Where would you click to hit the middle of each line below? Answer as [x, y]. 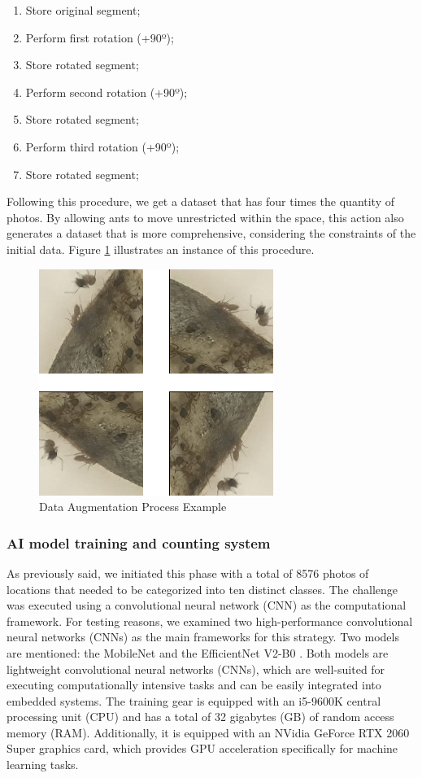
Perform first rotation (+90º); [100, 37]
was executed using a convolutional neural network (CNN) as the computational [207, 605]
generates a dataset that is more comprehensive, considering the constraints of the [211, 233]
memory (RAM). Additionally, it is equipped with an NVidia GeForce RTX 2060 [208, 732]
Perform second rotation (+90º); [107, 92]
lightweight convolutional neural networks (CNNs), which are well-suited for [196, 669]
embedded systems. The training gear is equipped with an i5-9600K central [194, 700]
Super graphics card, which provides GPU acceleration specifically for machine [202, 748]
